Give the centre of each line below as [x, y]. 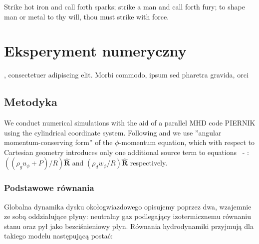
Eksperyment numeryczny [95, 51]
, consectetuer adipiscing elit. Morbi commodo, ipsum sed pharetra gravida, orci [126, 75]
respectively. [149, 163]
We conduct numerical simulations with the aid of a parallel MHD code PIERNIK [130, 123]
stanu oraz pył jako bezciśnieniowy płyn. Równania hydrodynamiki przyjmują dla [129, 226]
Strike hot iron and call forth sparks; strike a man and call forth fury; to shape [125, 6]
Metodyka [31, 102]
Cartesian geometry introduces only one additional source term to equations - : [127, 152]
